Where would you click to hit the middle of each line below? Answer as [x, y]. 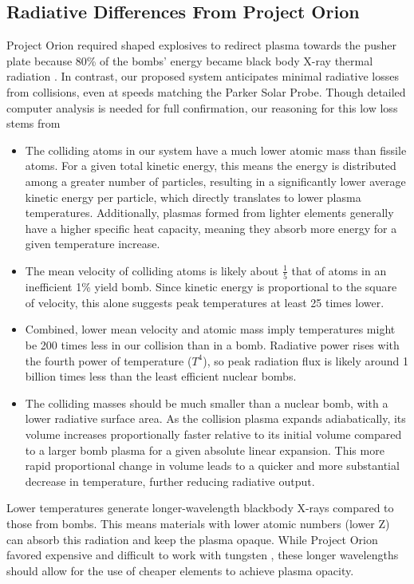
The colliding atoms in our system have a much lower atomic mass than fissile [216, 150]
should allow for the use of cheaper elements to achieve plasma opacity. [180, 570]
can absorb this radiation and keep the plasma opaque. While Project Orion [192, 539]
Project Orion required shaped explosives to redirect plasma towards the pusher [202, 45]
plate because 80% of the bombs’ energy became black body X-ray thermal [190, 60]
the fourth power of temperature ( [108, 360]
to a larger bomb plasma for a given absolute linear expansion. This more [205, 450]
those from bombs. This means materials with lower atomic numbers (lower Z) [198, 523]
